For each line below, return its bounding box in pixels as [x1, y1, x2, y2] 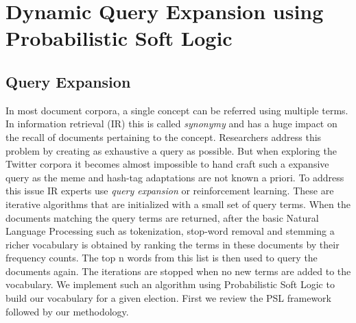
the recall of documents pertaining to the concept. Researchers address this [5, 129, 322, 144]
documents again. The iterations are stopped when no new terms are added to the [5, 263, 351, 278]
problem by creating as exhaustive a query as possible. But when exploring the [5, 143, 337, 157]
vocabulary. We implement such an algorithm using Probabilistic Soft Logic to [5, 277, 335, 292]
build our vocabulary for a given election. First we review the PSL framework [5, 291, 332, 305]
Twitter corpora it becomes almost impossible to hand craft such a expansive [5, 157, 329, 171]
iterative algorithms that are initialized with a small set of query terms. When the [5, 196, 351, 211]
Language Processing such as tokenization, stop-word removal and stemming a [5, 224, 335, 238]
